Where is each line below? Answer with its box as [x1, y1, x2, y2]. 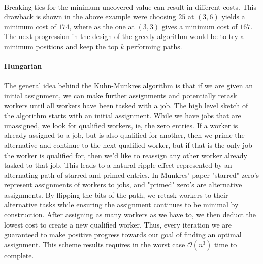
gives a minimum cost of [161, 21, 238, 31]
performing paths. [126, 41, 182, 51]
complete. [4, 250, 34, 260]
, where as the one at [69, 21, 135, 31]
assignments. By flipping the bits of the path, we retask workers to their [4, 189, 228, 200]
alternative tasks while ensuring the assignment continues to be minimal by [4, 199, 239, 210]
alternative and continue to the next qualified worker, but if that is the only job [4, 139, 252, 150]
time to [214, 239, 237, 249]
